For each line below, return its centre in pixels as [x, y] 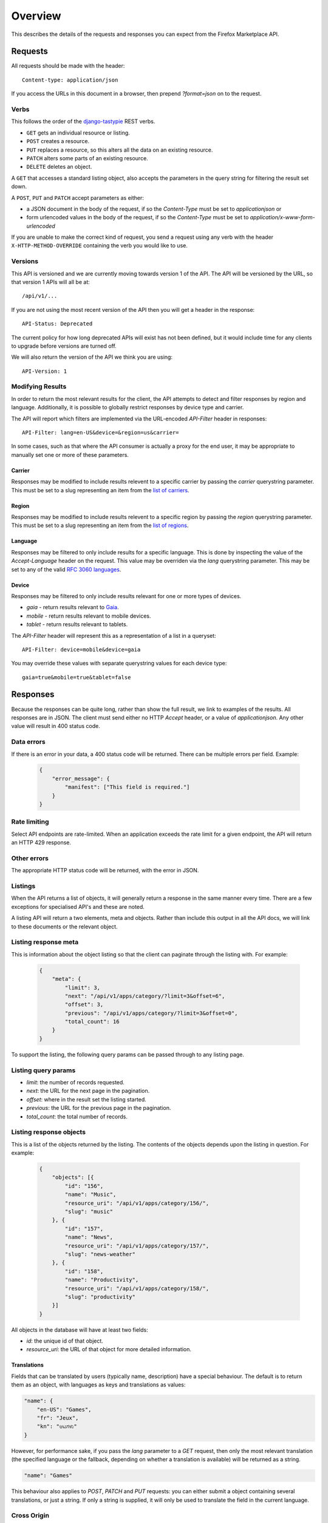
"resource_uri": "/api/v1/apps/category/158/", [137, 1288]
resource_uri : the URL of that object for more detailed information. [109, 1349]
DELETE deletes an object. [59, 167]
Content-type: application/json [70, 80]
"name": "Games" [48, 1475]
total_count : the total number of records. [77, 1116]
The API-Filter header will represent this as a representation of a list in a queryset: [114, 635]
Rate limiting [30, 822]
